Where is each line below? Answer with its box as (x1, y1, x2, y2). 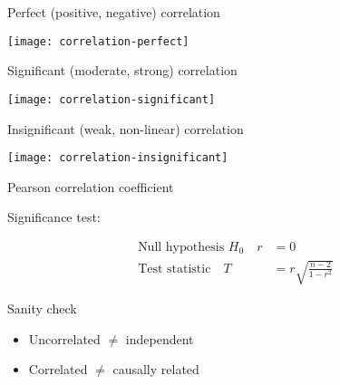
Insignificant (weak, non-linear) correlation (7, 119, 244, 138)
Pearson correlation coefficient (7, 177, 174, 196)
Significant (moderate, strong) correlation (7, 61, 238, 80)
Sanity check (7, 299, 77, 317)
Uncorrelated (28, 329, 101, 348)
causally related (112, 360, 199, 379)
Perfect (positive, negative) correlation (7, 3, 220, 21)
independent (125, 329, 194, 348)
